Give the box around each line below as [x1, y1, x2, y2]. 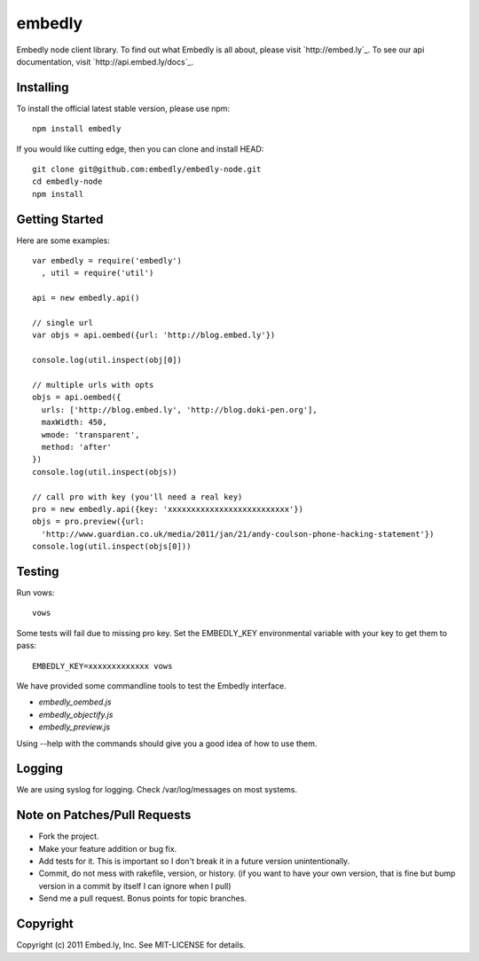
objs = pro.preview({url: [32, 516, 145, 527]
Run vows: [16, 587, 55, 598]
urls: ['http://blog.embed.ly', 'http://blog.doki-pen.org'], [41, 405, 318, 414]
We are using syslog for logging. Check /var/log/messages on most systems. [16, 784, 298, 795]
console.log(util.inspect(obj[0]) [32, 355, 182, 366]
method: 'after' [41, 442, 113, 452]
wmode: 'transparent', [41, 429, 140, 439]
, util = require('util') [41, 268, 154, 279]
